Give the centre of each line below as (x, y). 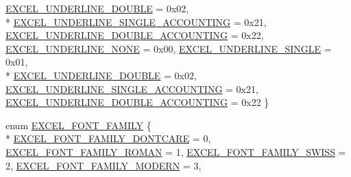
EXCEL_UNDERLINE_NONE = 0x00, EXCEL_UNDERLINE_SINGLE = (169, 48)
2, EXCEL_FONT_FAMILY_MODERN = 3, (104, 165)
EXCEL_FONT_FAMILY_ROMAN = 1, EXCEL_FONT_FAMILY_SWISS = (176, 151)
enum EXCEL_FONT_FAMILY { (78, 125)
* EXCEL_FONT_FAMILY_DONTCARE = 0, (108, 138)
